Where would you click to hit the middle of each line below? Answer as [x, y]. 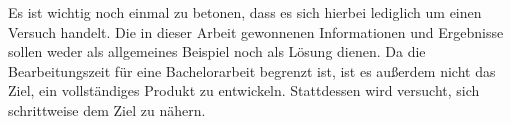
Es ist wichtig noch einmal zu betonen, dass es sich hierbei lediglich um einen [245, 12]
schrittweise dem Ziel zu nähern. [107, 109]
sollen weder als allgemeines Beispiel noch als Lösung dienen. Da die [217, 51]
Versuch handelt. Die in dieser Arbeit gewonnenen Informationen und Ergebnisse [256, 31]
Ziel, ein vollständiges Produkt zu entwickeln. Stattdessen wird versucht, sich [244, 90]
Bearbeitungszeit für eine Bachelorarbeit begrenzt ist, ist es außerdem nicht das [252, 70]
